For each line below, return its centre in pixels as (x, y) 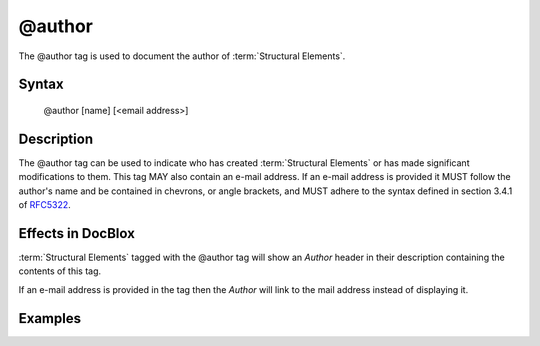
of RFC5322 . (45, 205)
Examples (50, 318)
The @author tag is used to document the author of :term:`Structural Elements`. (182, 56)
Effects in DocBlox (76, 233)
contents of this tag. (60, 271)
